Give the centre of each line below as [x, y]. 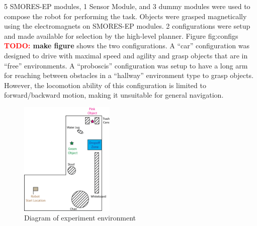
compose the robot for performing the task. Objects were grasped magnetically [125, 16]
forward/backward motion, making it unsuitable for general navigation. [114, 95]
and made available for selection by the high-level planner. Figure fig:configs [121, 35]
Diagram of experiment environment [80, 218]
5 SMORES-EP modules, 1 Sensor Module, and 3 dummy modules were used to [127, 6]
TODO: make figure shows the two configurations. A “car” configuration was [127, 46]
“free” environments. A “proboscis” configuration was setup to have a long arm [126, 65]
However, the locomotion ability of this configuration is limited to [105, 85]
